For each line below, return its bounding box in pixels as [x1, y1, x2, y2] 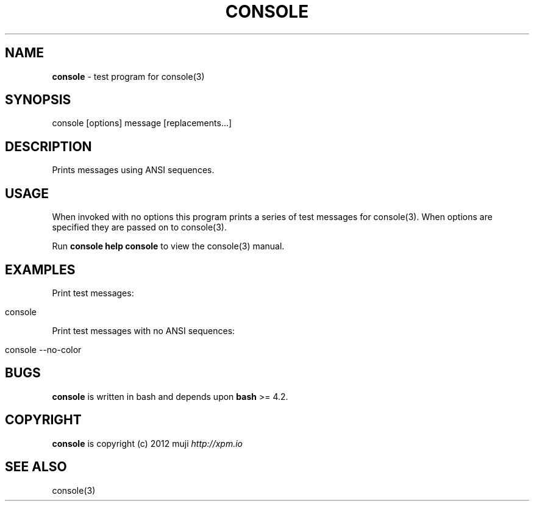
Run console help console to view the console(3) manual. [52, 241, 285, 252]
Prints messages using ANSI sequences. [52, 165, 215, 176]
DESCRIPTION [5, 138, 92, 154]
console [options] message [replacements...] [52, 118, 232, 129]
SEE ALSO [5, 459, 67, 475]
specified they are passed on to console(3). [52, 222, 227, 233]
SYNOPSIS [5, 92, 71, 108]
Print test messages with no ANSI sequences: [52, 325, 235, 336]
